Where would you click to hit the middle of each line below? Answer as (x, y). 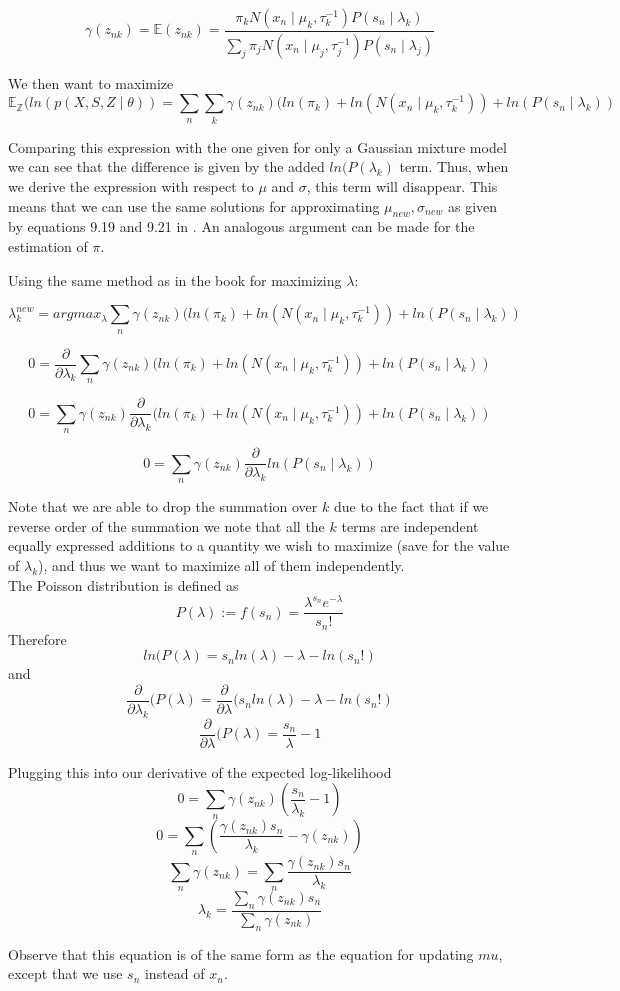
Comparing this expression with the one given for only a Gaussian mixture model (257, 146)
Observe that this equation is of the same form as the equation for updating (241, 953)
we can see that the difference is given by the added (166, 166)
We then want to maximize (91, 82)
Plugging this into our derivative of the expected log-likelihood (200, 771)
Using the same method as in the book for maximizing (175, 279)
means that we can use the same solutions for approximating (194, 205)
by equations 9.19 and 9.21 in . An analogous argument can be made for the (241, 226)
